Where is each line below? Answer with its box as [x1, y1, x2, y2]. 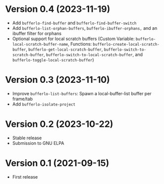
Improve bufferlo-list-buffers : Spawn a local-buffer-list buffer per [12, 90, 152, 96]
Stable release [12, 135, 42, 141]
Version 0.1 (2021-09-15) [5, 158, 109, 169]
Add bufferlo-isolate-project [12, 101, 76, 107]
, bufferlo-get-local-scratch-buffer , [25, 46, 103, 52]
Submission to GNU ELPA [12, 140, 64, 146]
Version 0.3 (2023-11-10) [5, 74, 110, 85]
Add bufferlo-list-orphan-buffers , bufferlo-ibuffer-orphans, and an [12, 25, 158, 31]
